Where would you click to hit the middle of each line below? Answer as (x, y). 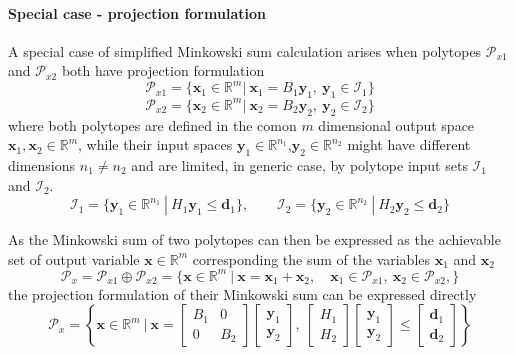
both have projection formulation (163, 70)
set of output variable (74, 258)
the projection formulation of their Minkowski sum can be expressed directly (242, 293)
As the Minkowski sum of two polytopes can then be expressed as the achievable (254, 239)
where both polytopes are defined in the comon (152, 124)
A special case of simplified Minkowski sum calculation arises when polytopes (245, 50)
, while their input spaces (155, 144)
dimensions (42, 164)
